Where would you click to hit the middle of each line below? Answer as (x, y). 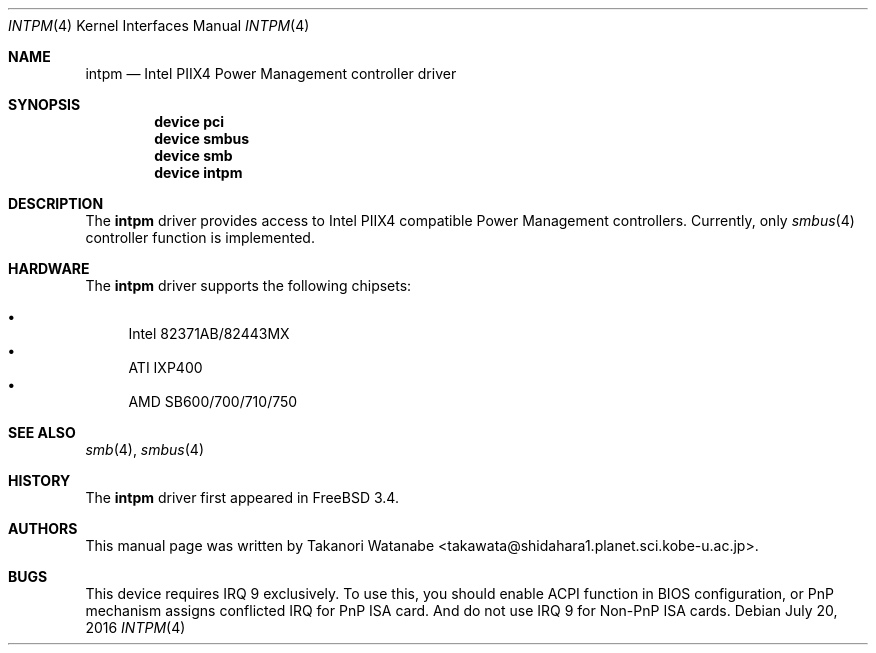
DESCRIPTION (56, 203)
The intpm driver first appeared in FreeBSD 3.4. (242, 497)
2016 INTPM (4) (135, 627)
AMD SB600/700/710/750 (213, 401)
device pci (189, 121)
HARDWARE (49, 268)
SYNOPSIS (44, 104)
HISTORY (39, 480)
